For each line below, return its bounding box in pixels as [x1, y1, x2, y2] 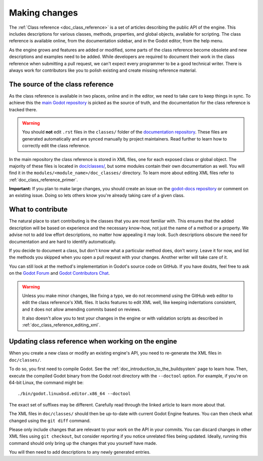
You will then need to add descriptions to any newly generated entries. [9, 449, 151, 455]
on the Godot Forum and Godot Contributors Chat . [9, 270, 110, 276]
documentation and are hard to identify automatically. [9, 239, 116, 244]
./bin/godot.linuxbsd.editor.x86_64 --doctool [18, 391, 131, 397]
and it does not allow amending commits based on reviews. [22, 306, 141, 312]
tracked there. [9, 106, 38, 112]
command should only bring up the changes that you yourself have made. [9, 440, 157, 446]
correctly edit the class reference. [22, 143, 90, 149]
